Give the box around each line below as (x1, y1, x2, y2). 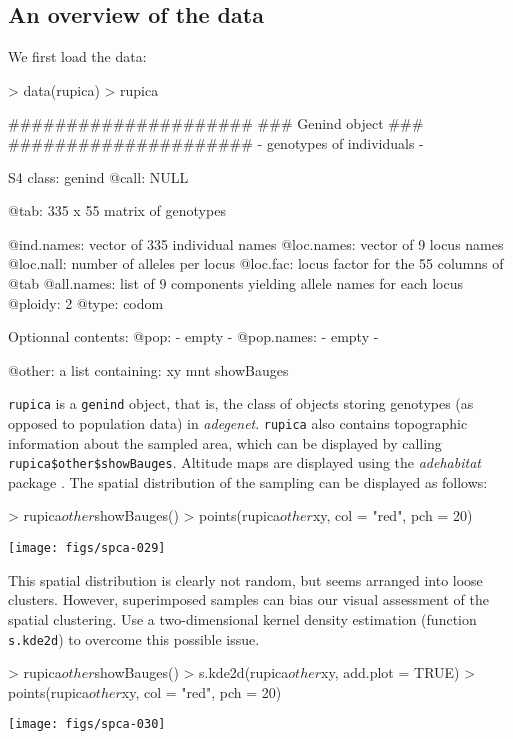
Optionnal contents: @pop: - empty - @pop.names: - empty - (8, 326, 379, 347)
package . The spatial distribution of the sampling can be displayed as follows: (8, 471, 488, 492)
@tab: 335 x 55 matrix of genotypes (8, 200, 226, 221)
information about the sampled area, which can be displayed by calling (8, 432, 442, 453)
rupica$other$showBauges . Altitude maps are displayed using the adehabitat (8, 452, 481, 473)
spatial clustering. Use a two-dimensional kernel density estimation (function (8, 608, 477, 629)
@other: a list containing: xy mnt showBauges (8, 359, 289, 380)
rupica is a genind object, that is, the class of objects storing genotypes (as (8, 393, 474, 414)
